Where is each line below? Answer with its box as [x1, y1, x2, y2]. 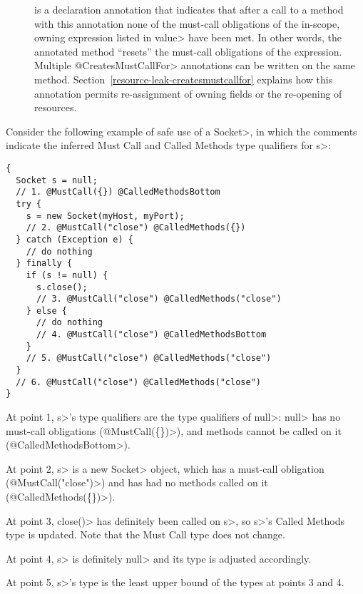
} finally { [16, 258, 73, 269]
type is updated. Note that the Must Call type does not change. [6, 527, 285, 542]
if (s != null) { [26, 270, 108, 280]
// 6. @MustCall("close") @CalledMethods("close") [16, 377, 261, 387]
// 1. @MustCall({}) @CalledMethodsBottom [16, 187, 220, 198]
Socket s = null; [16, 175, 98, 185]
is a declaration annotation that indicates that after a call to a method [34, 2, 344, 16]
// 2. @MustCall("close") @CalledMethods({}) [26, 222, 246, 233]
